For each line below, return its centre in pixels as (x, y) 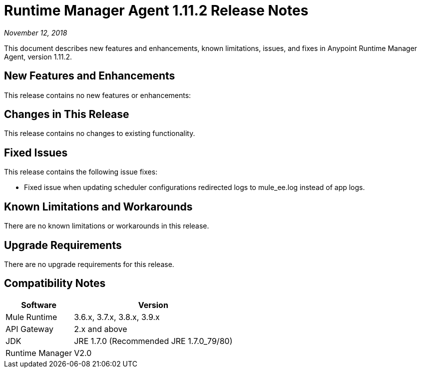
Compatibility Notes (55, 283)
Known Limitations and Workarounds (98, 206)
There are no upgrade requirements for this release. (89, 264)
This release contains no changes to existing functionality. (100, 133)
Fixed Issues (36, 152)
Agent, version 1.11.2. (38, 56)
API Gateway (29, 329)
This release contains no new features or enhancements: (98, 95)
